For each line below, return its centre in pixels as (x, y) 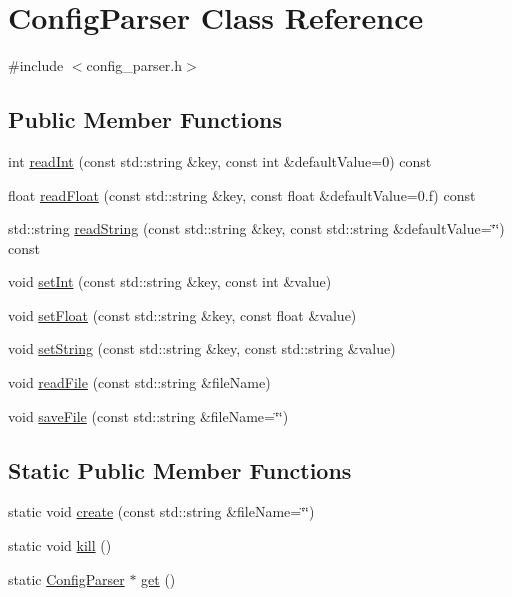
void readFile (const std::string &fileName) (139, 382)
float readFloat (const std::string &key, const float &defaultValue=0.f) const (242, 194)
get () (158, 578)
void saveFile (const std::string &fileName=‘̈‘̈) (148, 415)
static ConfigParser (66, 578)
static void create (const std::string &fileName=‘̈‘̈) (161, 511)
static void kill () (60, 545)
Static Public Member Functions (180, 469)
